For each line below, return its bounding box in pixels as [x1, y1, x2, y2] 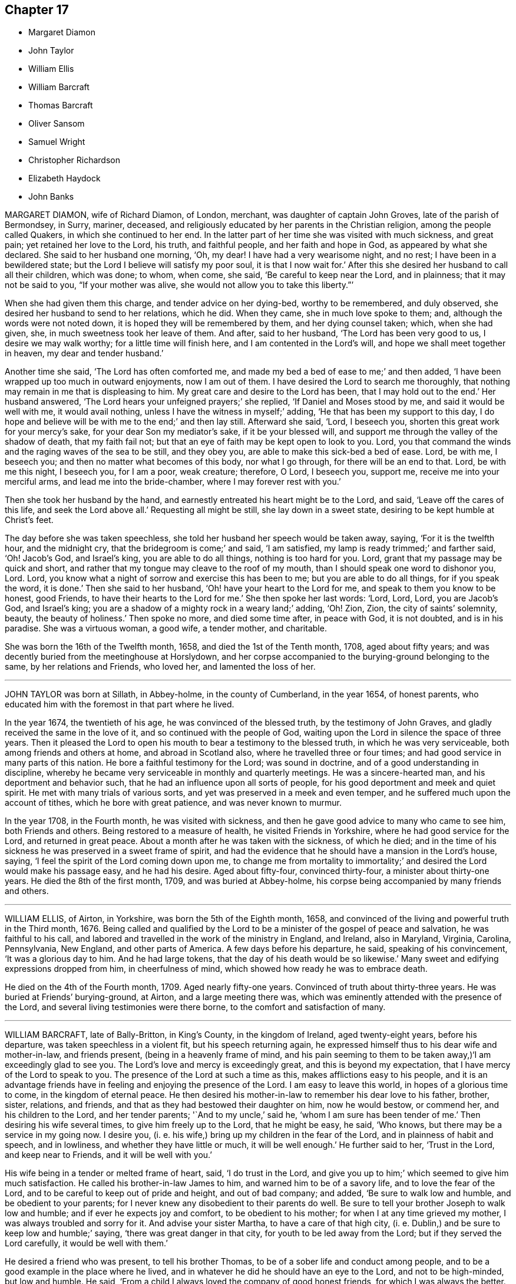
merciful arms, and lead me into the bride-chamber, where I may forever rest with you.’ [5, 476, 341, 487]
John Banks [28, 191, 74, 202]
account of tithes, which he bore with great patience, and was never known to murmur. [5, 797, 342, 808]
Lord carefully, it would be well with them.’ [5, 1238, 168, 1249]
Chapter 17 [5, 2, 69, 17]
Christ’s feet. [5, 515, 54, 525]
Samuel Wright [28, 137, 85, 147]
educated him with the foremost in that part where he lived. [5, 699, 234, 710]
